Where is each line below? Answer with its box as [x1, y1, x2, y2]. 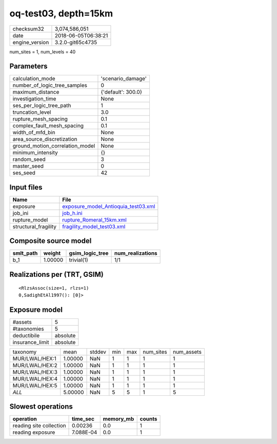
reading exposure [12, 429, 55, 436]
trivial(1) [69, 256, 88, 264]
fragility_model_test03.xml [62, 223, 126, 230]
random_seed [12, 156, 46, 163]
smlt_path [12, 250, 38, 257]
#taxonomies [12, 325, 44, 332]
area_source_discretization [12, 136, 77, 143]
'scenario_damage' [101, 75, 147, 82]
